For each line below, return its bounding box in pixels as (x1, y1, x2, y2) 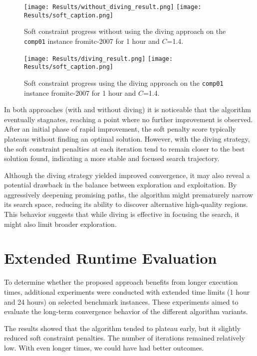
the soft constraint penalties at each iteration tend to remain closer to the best (4, 143, 245, 154)
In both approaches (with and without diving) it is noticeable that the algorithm (4, 104, 251, 115)
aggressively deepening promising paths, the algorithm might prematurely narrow (4, 189, 253, 199)
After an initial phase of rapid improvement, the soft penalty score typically (4, 124, 236, 134)
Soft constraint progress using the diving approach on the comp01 (24, 77, 224, 88)
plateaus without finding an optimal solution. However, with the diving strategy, (4, 133, 250, 144)
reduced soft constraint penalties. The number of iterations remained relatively (4, 333, 245, 343)
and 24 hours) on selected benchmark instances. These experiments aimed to (4, 296, 239, 307)
